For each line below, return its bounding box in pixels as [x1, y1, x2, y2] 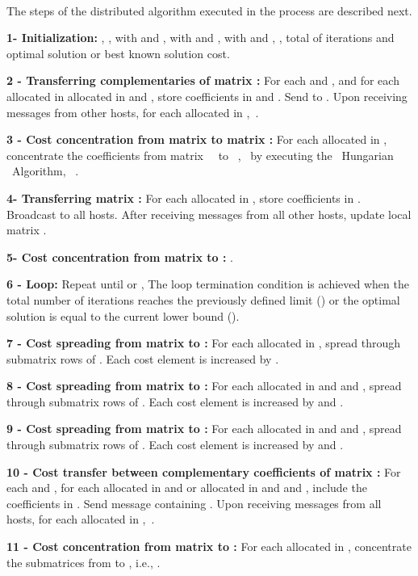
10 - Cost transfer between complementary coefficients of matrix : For [6, 463, 401, 480]
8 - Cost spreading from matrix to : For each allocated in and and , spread [6, 377, 402, 394]
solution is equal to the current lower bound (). [6, 307, 240, 324]
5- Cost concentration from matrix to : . [6, 248, 233, 265]
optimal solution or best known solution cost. [6, 44, 230, 61]
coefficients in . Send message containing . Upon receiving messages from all [6, 494, 382, 511]
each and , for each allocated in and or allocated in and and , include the [6, 479, 367, 496]
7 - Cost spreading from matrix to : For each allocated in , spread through [6, 334, 401, 351]
